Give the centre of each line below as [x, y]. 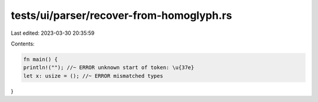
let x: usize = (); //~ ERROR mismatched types [93, 76]
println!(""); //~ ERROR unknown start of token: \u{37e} [109, 68]
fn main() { [41, 59]
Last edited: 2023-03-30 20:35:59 [53, 33]
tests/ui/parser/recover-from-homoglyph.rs [122, 15]
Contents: [23, 44]
